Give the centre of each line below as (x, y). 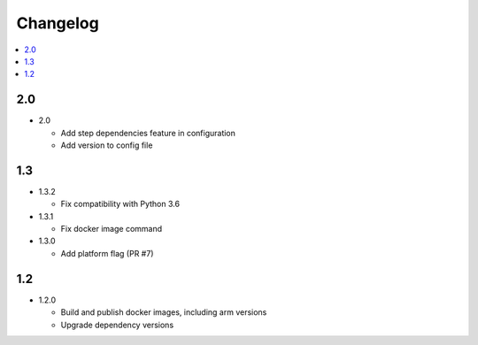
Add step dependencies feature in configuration (148, 133)
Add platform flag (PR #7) (107, 253)
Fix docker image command (112, 229)
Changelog (58, 23)
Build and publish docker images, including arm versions (164, 312)
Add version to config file (107, 145)
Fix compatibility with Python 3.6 (120, 204)
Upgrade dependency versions (117, 325)
